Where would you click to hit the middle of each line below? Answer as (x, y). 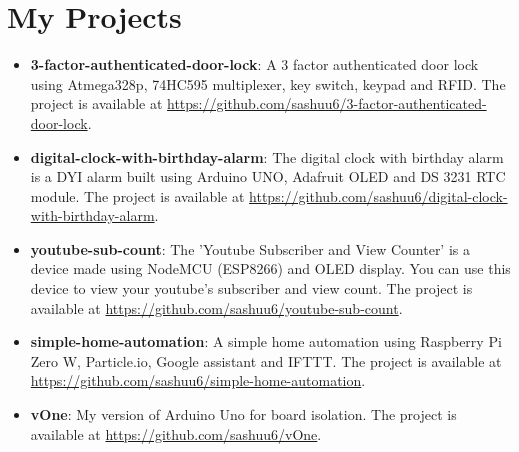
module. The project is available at (137, 195)
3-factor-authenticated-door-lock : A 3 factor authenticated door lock (254, 64)
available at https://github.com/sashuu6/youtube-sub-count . (216, 307)
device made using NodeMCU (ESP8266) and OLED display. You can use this (270, 268)
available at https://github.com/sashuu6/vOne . (176, 433)
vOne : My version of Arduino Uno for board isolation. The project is (243, 414)
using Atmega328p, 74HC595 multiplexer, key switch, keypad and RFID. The (268, 83)
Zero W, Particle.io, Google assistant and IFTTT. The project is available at (266, 360)
